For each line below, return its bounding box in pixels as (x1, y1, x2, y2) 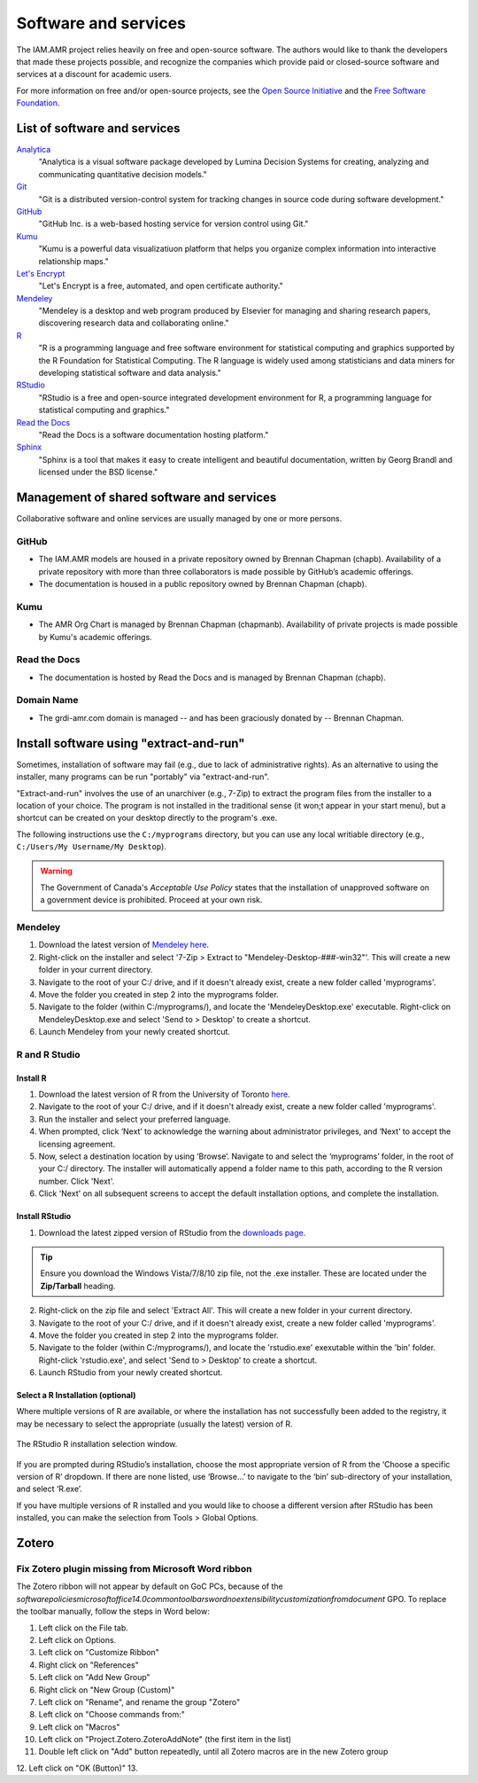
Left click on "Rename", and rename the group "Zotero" (38, 1696, 241, 1707)
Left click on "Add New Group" (38, 1672, 150, 1683)
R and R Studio (16, 1048, 81, 1060)
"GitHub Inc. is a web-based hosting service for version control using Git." (38, 218, 309, 230)
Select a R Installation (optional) (16, 1390, 136, 1401)
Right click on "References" (38, 1659, 139, 1670)
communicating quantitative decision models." (38, 168, 207, 179)
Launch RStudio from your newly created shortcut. (38, 1367, 223, 1378)
